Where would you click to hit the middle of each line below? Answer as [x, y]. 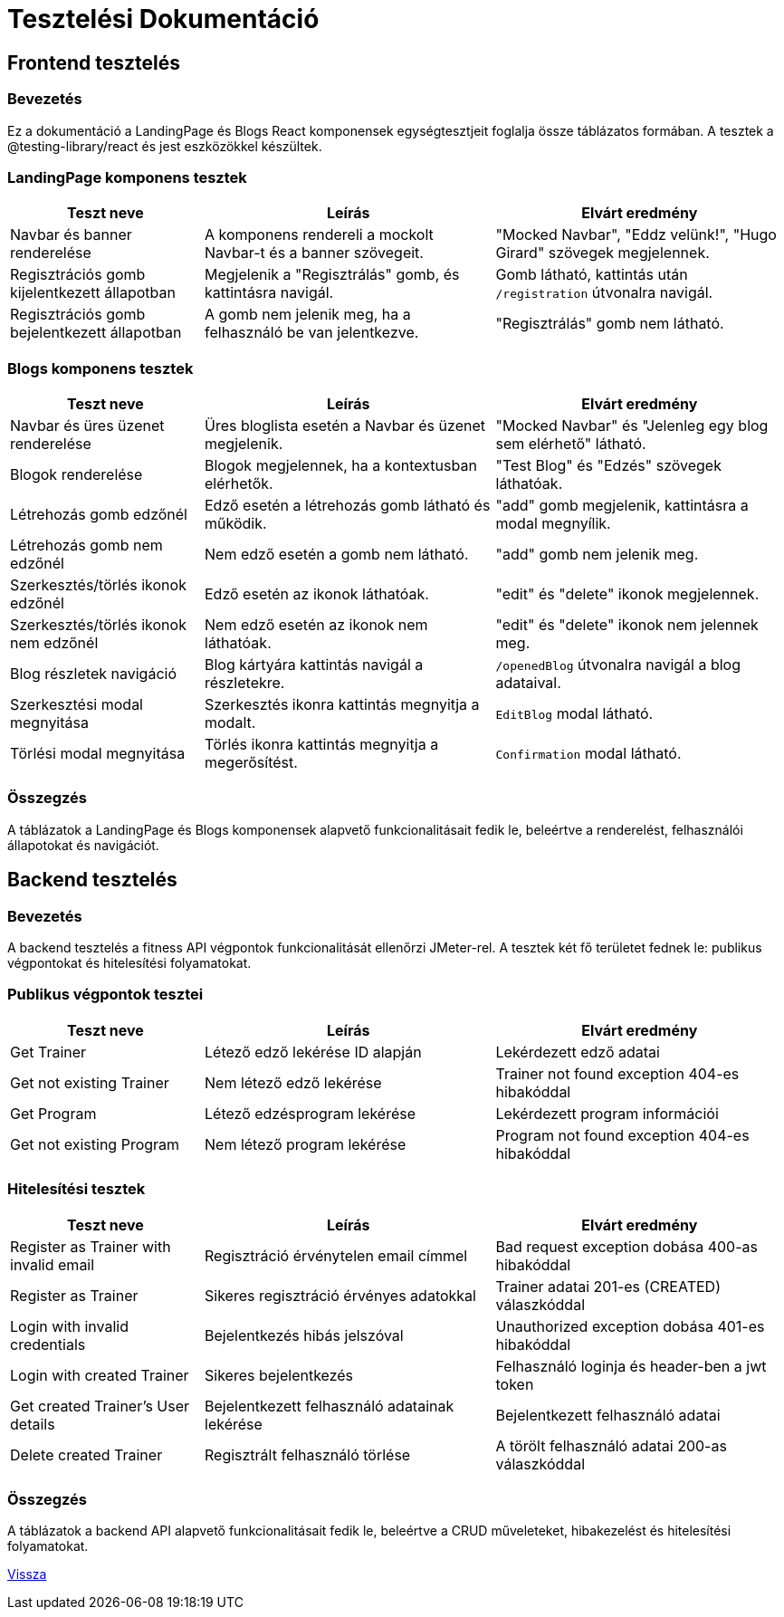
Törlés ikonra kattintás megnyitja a [322, 745]
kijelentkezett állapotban [93, 293]
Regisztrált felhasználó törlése [308, 1454]
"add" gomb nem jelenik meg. [597, 555]
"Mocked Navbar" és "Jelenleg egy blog [632, 426]
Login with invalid [69, 1326]
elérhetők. [239, 484]
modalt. [230, 723]
